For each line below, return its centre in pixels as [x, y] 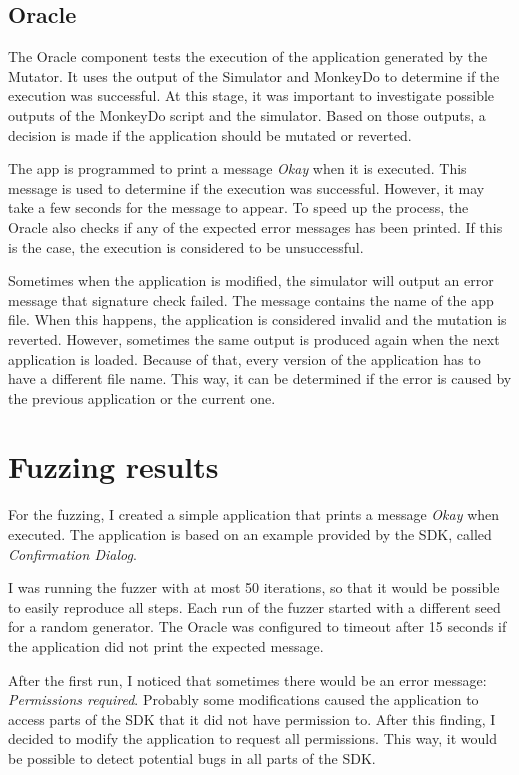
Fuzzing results [113, 466]
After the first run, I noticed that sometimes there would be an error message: [247, 679]
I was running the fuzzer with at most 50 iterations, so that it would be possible [254, 587]
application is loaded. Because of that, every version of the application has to [244, 358]
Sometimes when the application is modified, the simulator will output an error [251, 280]
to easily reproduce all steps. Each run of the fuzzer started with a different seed [254, 606]
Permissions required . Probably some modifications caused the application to [243, 699]
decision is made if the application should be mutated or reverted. [210, 134]
